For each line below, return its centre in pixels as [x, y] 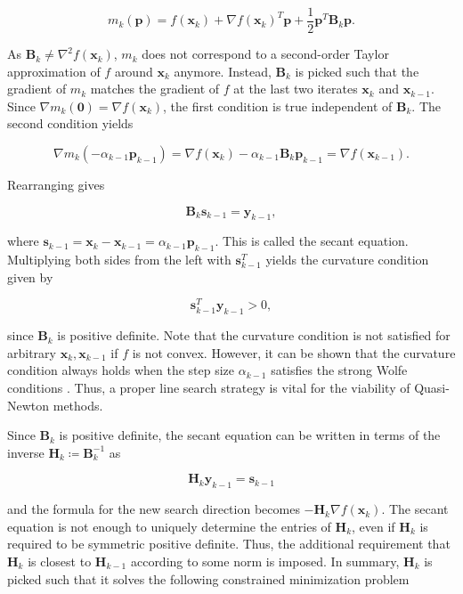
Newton [28, 405]
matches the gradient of [155, 89]
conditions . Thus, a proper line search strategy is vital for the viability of [209, 388]
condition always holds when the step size [121, 370]
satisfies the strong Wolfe [339, 370]
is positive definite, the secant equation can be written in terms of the [250, 435]
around [134, 71]
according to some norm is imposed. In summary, [265, 561]
